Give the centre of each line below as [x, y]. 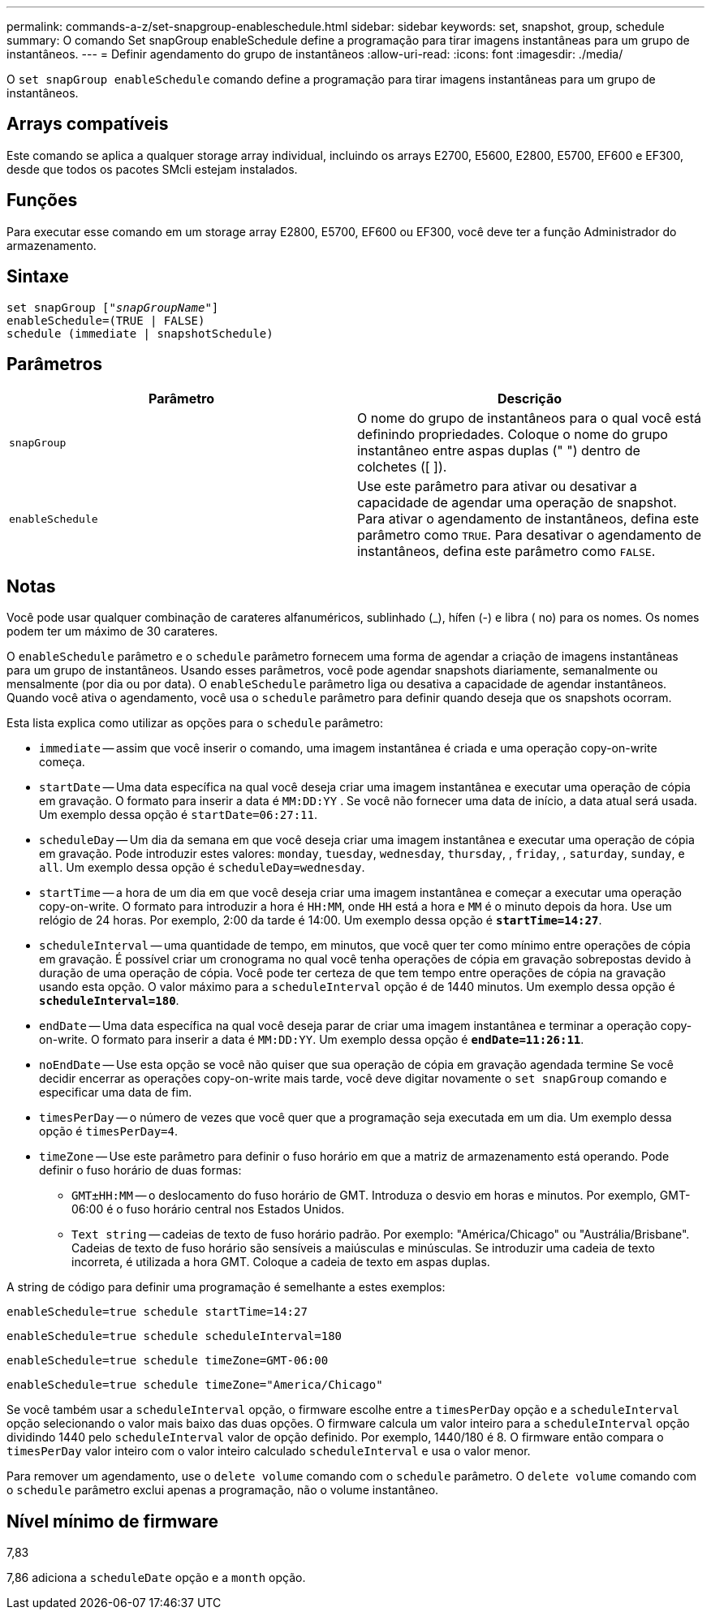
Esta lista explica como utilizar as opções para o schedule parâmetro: [195, 723]
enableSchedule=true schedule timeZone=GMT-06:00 [168, 1361]
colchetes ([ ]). [402, 467]
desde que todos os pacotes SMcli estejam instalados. [152, 169]
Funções [42, 200]
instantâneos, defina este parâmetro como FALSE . [506, 552]
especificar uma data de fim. [116, 1092]
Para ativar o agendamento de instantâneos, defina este [528, 519]
